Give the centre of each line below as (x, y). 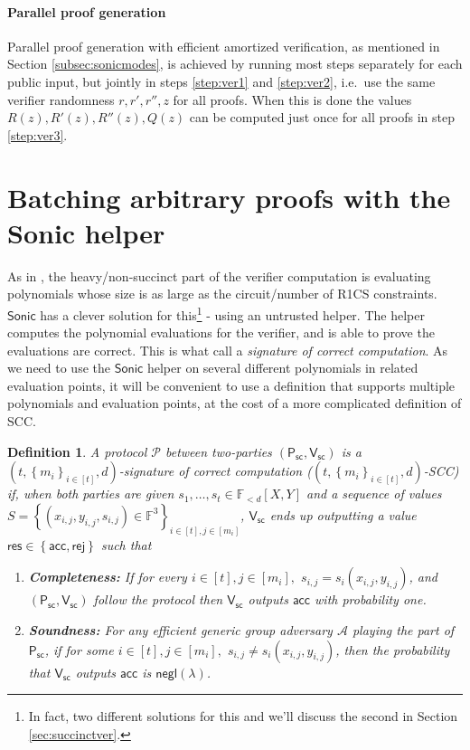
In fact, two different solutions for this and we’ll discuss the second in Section (243, 716)
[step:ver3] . (38, 134)
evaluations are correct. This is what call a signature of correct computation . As (228, 350)
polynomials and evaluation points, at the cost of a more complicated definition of (235, 403)
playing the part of (403, 629)
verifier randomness (61, 99)
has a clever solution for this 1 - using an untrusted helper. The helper (232, 313)
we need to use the (59, 368)
